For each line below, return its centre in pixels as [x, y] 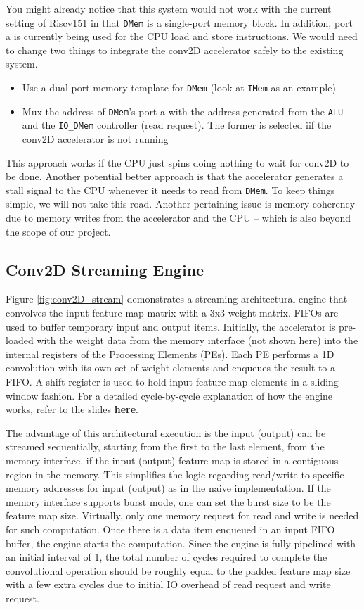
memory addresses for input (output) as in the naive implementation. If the [168, 488]
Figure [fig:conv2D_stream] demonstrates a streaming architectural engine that [177, 299]
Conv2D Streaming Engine [105, 269]
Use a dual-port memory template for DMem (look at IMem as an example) [179, 88]
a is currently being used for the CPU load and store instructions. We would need [182, 36]
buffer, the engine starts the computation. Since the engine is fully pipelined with [181, 543]
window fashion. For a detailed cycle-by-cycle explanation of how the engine [169, 395]
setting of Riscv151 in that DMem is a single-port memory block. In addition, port [180, 22]
